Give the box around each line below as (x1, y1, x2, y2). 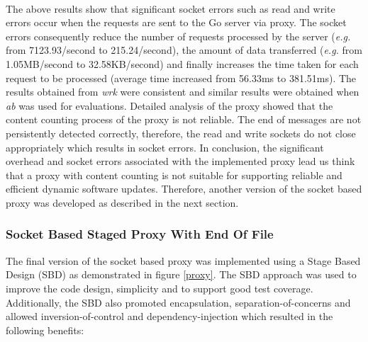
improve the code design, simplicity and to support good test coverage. (6, 280, 313, 295)
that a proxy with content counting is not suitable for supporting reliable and (6, 167, 342, 182)
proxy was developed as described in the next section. (6, 195, 239, 210)
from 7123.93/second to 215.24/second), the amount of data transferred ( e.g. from (6, 42, 362, 57)
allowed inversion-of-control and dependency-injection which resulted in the (6, 309, 333, 324)
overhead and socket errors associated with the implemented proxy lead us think (6, 154, 355, 169)
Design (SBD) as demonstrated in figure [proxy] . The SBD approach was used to (6, 267, 357, 282)
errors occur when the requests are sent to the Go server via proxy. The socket (6, 15, 347, 30)
